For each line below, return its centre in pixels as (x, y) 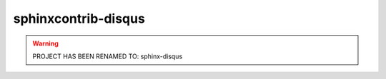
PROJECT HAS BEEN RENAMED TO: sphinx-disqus (108, 56)
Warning (45, 43)
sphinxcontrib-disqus (79, 19)
